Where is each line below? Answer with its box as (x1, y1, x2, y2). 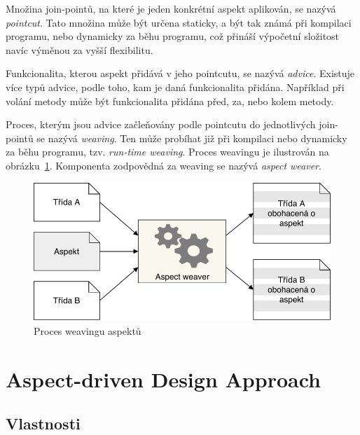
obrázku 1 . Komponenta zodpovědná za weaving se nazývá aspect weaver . (6, 158, 321, 172)
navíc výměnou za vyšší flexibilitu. (6, 42, 153, 57)
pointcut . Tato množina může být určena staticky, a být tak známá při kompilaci (6, 15, 352, 29)
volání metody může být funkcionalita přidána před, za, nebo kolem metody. (6, 93, 334, 108)
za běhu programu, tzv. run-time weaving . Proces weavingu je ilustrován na (6, 144, 329, 159)
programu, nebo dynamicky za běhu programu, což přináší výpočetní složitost (6, 29, 340, 43)
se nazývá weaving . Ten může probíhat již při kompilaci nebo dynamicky (36, 130, 347, 145)
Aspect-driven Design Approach (6, 364, 321, 393)
